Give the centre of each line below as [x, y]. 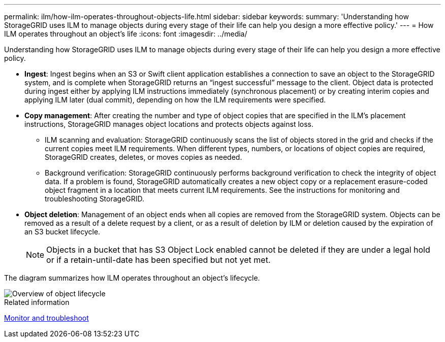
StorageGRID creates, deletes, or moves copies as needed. [144, 157]
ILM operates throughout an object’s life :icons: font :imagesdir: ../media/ [126, 34]
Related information [37, 302]
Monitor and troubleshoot [46, 318]
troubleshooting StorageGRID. [95, 199]
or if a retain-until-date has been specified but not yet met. [158, 260]
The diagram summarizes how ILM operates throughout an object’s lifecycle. [132, 278]
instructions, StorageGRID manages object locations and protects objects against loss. [169, 124]
